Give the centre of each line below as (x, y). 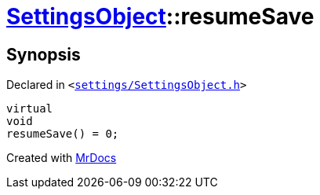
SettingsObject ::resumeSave (160, 17)
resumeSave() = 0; (63, 134)
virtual (30, 109)
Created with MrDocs (62, 158)
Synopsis (44, 54)
